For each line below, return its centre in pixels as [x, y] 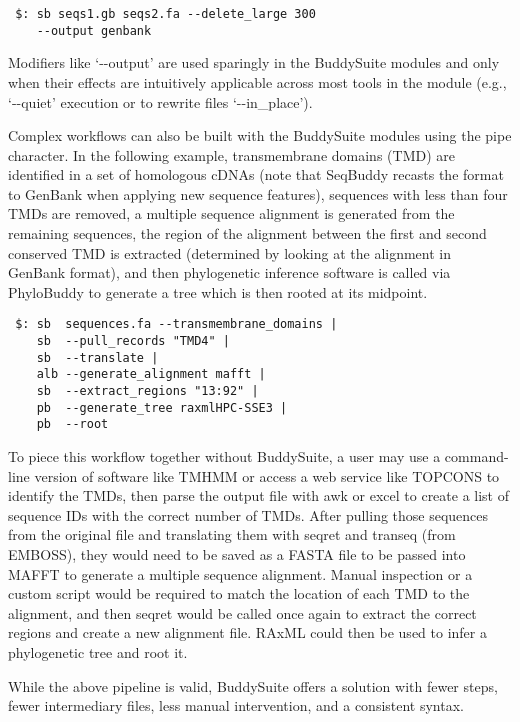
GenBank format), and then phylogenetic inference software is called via [229, 272]
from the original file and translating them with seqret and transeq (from [232, 534]
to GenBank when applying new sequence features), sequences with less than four [258, 193]
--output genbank [94, 30]
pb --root [72, 424]
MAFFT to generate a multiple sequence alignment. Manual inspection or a [240, 573]
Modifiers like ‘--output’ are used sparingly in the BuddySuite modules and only [254, 62]
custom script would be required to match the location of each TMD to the [239, 593]
